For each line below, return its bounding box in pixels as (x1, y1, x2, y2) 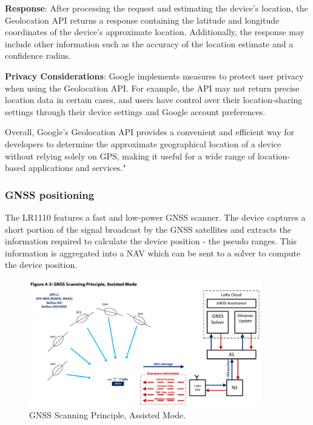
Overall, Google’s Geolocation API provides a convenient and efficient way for (5, 125, 295, 138)
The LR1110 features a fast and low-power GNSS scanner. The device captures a (5, 210, 306, 223)
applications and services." (28, 161, 126, 174)
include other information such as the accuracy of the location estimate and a (5, 37, 294, 50)
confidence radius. (5, 49, 72, 62)
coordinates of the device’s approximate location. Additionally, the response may (5, 25, 305, 38)
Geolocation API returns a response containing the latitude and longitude (5, 13, 280, 26)
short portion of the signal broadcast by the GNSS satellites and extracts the (5, 223, 292, 235)
